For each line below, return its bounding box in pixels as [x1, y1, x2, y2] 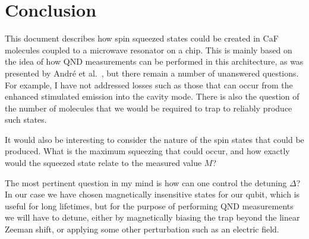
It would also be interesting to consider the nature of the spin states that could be [5, 133, 304, 145]
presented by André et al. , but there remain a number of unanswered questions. [5, 66, 299, 79]
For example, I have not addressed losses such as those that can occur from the [5, 78, 293, 91]
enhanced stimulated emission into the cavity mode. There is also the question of [5, 90, 299, 103]
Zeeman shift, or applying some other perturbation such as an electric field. [5, 223, 279, 235]
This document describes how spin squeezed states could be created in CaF [5, 32, 279, 44]
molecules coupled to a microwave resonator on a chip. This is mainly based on [5, 43, 292, 56]
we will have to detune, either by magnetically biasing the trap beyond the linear [5, 211, 300, 224]
